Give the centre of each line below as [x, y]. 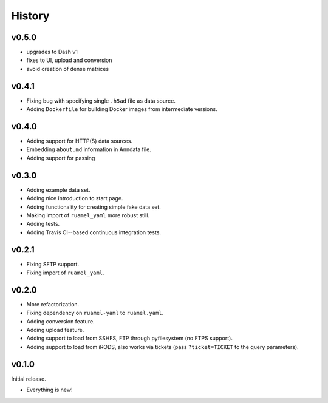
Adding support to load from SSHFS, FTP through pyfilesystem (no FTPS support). [130, 338]
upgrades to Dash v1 [52, 52]
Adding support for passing [61, 158]
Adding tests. [43, 224]
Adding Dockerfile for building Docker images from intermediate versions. [122, 109]
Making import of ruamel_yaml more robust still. [88, 215]
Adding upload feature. [55, 330]
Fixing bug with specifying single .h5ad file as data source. [101, 101]
